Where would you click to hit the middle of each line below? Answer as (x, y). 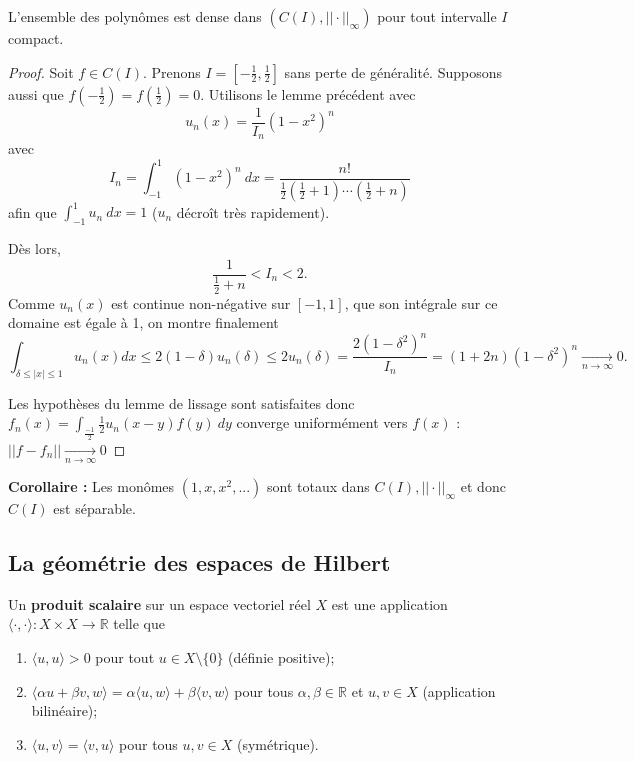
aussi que (36, 93)
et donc (483, 485)
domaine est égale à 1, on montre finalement (143, 322)
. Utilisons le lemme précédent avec (308, 93)
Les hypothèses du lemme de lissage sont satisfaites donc (181, 402)
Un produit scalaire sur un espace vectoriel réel (159, 603)
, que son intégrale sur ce (421, 302)
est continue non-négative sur (201, 302)
